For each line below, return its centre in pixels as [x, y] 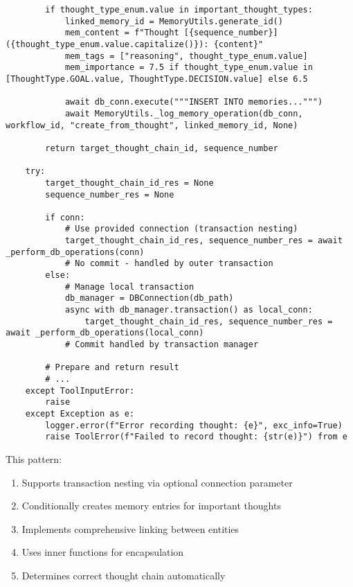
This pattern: [34, 458]
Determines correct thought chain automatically [124, 575]
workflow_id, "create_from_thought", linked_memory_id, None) [152, 125]
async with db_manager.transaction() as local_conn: [189, 310]
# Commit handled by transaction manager [162, 345]
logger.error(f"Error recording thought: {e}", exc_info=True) [194, 425]
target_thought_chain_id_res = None [129, 183]
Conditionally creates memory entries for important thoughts [151, 506]
